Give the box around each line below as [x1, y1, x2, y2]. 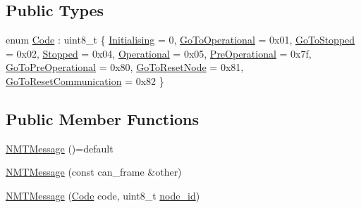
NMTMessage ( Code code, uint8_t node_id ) [6, 188, 200, 202]
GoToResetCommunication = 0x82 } [6, 73, 164, 88]
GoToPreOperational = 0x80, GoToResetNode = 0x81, [6, 60, 244, 74]
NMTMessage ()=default [6, 141, 114, 155]
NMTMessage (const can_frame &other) [6, 164, 182, 179]
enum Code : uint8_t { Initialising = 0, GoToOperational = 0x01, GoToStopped [6, 32, 355, 47]
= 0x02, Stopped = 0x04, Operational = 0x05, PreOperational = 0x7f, [6, 46, 312, 60]
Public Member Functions [6, 108, 199, 129]
